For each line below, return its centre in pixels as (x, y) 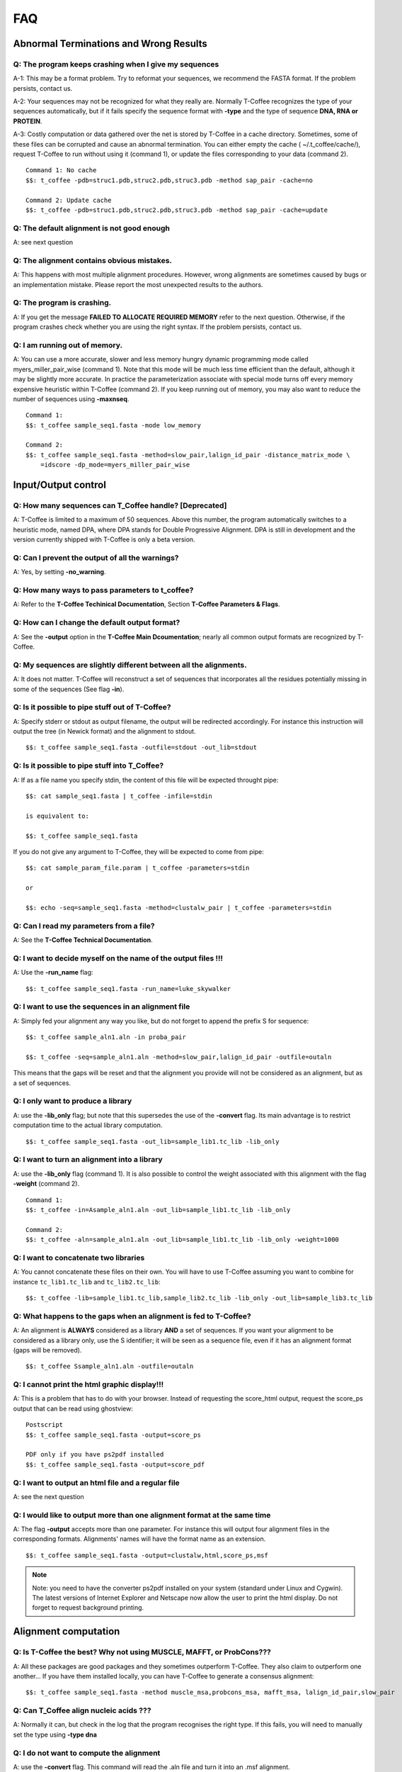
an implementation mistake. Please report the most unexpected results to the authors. (138, 284)
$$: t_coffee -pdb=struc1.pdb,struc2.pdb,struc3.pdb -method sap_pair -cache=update (177, 210)
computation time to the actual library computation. (88, 1125)
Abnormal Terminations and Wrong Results (110, 44)
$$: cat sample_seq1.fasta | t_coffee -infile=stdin (119, 796)
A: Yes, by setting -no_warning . (59, 572)
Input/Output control (59, 485)
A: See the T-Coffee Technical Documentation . (83, 940)
